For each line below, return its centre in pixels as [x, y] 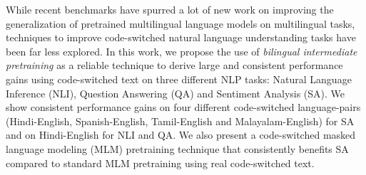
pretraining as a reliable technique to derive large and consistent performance [174, 65]
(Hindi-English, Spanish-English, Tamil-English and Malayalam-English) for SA [180, 121]
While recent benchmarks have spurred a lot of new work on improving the [170, 9]
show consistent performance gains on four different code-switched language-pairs [183, 107]
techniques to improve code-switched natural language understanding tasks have [181, 37]
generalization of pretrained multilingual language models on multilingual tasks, [181, 23]
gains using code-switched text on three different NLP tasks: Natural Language [179, 79]
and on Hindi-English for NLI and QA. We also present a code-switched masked [181, 135]
